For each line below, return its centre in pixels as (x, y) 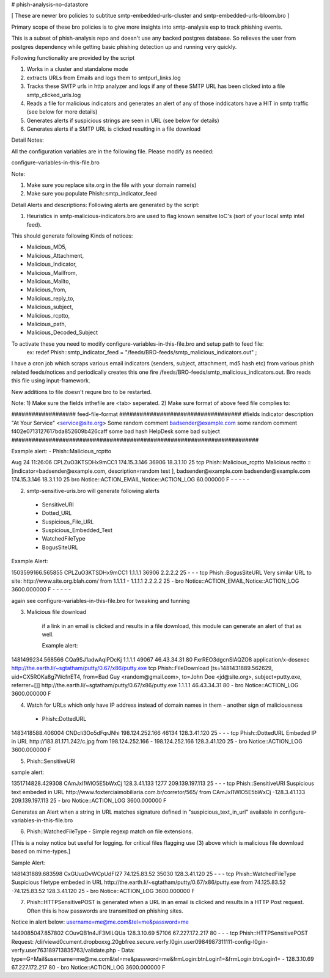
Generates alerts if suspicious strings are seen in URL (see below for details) (123, 120)
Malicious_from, (47, 290)
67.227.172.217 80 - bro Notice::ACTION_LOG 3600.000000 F (88, 967)
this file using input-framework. (51, 381)
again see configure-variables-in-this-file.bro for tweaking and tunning (101, 600)
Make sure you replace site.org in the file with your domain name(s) (112, 185)
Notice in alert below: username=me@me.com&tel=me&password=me (100, 922)
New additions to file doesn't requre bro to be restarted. (82, 392)
